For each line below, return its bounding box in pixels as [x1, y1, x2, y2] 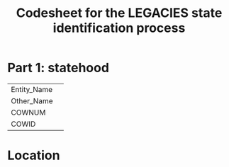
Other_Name [11, 96, 53, 105]
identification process [52, 20, 186, 36]
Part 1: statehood [7, 60, 110, 76]
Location [7, 147, 60, 163]
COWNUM [11, 108, 46, 117]
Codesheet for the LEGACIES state [16, 5, 223, 21]
